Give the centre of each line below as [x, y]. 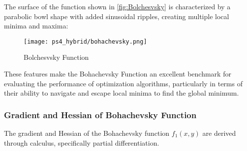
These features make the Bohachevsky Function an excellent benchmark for [118, 74]
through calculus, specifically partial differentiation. [82, 142]
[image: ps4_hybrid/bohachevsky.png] [85, 41]
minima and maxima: [36, 26]
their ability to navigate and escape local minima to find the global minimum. [122, 93]
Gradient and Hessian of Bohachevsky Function [100, 114]
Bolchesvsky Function [56, 57]
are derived [219, 133]
